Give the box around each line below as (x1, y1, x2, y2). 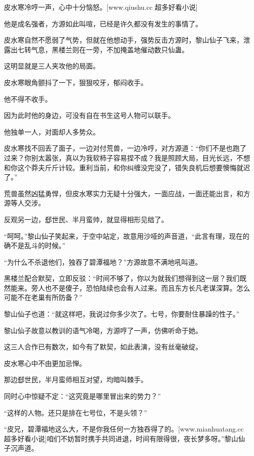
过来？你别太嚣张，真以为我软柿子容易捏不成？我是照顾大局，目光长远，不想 (4, 152, 250, 162)
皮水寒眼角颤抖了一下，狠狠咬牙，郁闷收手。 (4, 77, 148, 87)
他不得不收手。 (4, 93, 52, 104)
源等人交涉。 (4, 198, 45, 208)
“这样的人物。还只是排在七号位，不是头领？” (4, 407, 148, 417)
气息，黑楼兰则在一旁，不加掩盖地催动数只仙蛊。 (31, 44, 189, 54)
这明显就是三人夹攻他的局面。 (4, 61, 100, 71)
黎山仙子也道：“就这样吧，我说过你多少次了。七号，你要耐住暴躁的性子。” (4, 309, 240, 319)
